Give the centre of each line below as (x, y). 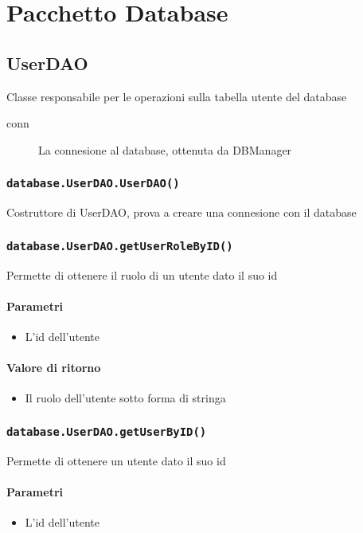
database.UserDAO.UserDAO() (93, 184)
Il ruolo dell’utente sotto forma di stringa (125, 398)
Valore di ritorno (54, 368)
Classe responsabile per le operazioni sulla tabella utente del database (177, 96)
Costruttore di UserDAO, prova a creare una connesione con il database (181, 212)
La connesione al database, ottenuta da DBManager (165, 149)
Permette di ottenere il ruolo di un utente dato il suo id (142, 274)
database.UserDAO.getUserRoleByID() (120, 246)
